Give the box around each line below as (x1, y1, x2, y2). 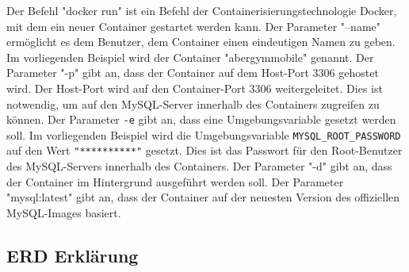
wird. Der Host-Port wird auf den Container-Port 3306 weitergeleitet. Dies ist (6, 79, 383, 96)
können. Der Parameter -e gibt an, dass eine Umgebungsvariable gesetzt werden (6, 111, 396, 128)
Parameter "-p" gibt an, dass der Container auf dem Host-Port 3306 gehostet (6, 64, 379, 81)
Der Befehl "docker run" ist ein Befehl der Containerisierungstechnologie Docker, (6, 2, 397, 18)
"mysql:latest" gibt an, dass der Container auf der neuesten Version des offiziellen (6, 189, 400, 205)
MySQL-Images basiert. (6, 204, 121, 220)
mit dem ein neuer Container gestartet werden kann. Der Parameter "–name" (6, 17, 381, 34)
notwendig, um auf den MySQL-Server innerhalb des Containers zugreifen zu (6, 95, 380, 112)
